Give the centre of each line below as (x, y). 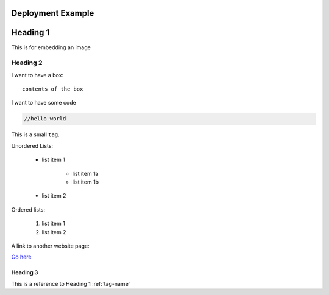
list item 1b (86, 182)
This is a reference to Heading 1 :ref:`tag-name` (71, 283)
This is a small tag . (36, 134)
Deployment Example (53, 13)
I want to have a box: (37, 75)
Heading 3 (25, 272)
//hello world (45, 119)
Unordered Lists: (32, 145)
